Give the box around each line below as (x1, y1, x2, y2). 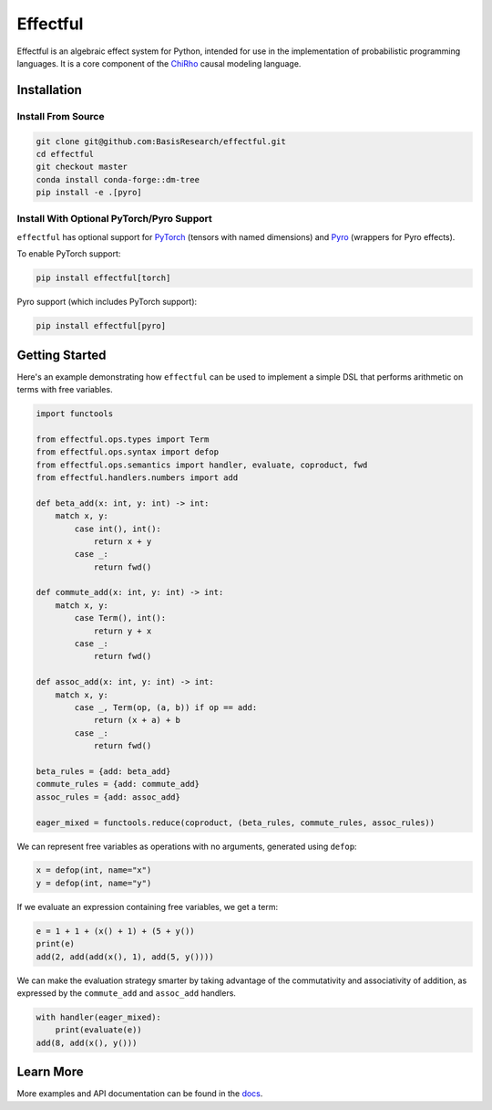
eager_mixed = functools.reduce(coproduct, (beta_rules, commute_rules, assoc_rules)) (36, 817, 436, 828)
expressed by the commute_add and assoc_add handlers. (16, 988, 237, 999)
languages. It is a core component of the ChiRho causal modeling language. (16, 58, 302, 68)
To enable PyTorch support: (16, 248, 121, 259)
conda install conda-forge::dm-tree (36, 174, 200, 184)
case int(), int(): (74, 523, 161, 534)
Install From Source (16, 110, 105, 122)
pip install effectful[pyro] (36, 320, 167, 331)
